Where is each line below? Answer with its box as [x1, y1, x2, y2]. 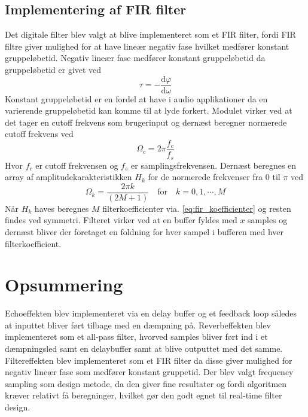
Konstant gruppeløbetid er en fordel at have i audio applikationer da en [5, 92, 268, 105]
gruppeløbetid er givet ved [5, 63, 102, 75]
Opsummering [5, 272, 123, 297]
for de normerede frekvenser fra [148, 171, 263, 183]
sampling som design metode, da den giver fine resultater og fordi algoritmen [5, 377, 287, 389]
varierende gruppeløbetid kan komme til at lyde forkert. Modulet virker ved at [5, 104, 292, 117]
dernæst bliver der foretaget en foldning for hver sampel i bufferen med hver [5, 225, 283, 238]
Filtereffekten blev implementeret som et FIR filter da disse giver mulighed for [5, 354, 292, 366]
